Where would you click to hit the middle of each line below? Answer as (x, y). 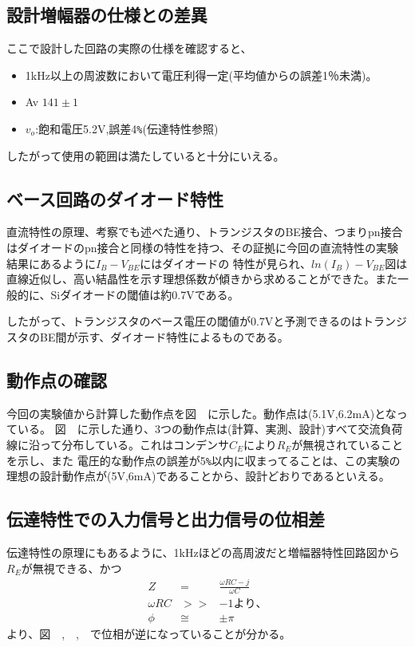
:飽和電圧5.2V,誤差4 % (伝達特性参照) (127, 128)
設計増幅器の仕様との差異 (107, 15)
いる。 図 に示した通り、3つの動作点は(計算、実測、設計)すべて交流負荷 (210, 429)
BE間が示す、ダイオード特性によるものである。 (164, 337)
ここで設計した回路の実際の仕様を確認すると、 (129, 48)
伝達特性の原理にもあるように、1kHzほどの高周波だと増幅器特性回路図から (203, 552)
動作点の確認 (57, 379)
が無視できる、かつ (71, 568)
